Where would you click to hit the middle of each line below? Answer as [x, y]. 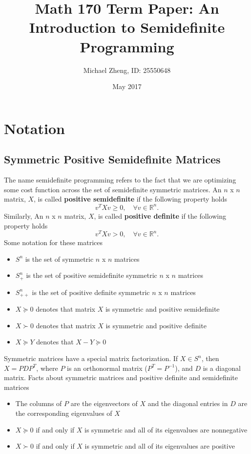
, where [47, 368]
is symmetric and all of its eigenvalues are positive [160, 446]
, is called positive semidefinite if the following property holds [131, 199]
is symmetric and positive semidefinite [162, 309]
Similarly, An [24, 216]
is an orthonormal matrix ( [107, 368]
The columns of [39, 403]
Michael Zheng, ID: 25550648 [127, 70]
